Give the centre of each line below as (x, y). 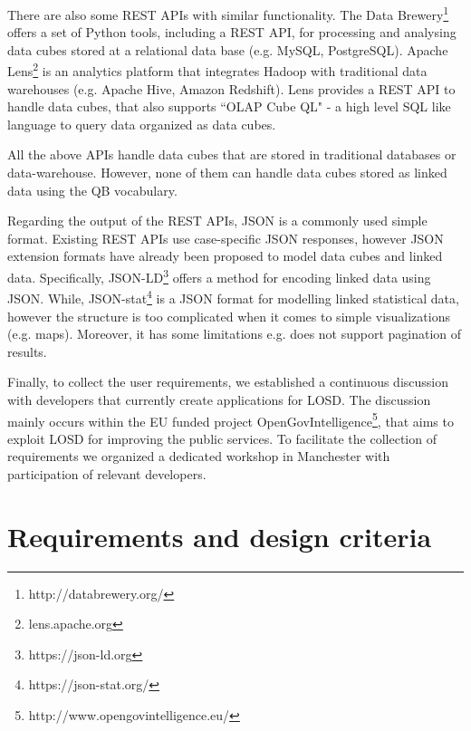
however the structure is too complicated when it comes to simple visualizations (229, 316)
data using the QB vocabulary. (92, 190)
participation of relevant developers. (107, 473)
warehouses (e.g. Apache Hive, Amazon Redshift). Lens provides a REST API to (231, 88)
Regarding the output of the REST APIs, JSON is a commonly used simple (217, 221)
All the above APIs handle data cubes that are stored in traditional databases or (232, 154)
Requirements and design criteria (220, 536)
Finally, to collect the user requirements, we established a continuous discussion (228, 382)
